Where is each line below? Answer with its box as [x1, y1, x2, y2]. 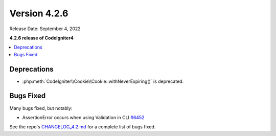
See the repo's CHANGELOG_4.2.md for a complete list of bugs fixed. [9, 124, 156, 130]
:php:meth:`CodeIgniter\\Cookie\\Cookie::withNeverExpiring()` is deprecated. [22, 78, 184, 84]
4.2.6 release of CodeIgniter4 [9, 35, 74, 41]
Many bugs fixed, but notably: [9, 105, 73, 111]
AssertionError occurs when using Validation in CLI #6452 [22, 114, 145, 120]
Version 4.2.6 [9, 8, 68, 19]
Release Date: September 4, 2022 [9, 26, 81, 32]
